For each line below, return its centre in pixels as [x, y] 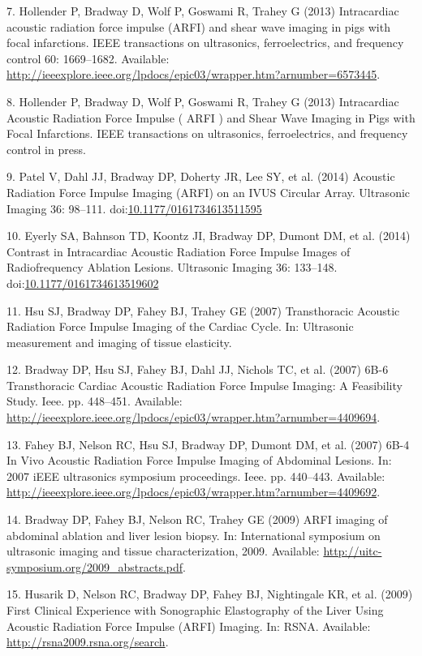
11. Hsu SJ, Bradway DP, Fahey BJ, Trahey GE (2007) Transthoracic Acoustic [203, 310]
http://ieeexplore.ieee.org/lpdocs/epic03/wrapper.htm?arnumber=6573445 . [194, 74]
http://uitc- [353, 551]
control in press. [46, 149]
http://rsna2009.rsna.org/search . [88, 642]
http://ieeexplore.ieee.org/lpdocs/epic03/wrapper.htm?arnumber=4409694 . [194, 417]
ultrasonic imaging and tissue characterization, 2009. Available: [163, 551]
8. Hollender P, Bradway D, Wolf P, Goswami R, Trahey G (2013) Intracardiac [203, 101]
